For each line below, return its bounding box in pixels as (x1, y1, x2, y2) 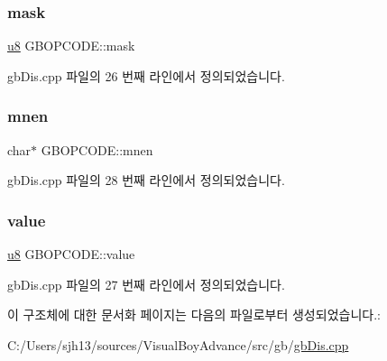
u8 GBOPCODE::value (7, 245, 135, 264)
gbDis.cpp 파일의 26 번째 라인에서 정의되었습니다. (7, 66, 285, 85)
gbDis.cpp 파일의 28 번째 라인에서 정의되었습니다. (7, 171, 285, 190)
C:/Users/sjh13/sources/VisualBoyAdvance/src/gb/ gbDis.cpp (7, 335, 349, 354)
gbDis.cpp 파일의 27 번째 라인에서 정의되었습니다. (7, 274, 285, 293)
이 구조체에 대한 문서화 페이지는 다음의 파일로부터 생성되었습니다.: (7, 305, 381, 324)
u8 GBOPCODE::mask (7, 36, 135, 55)
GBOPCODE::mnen (41, 140, 153, 159)
